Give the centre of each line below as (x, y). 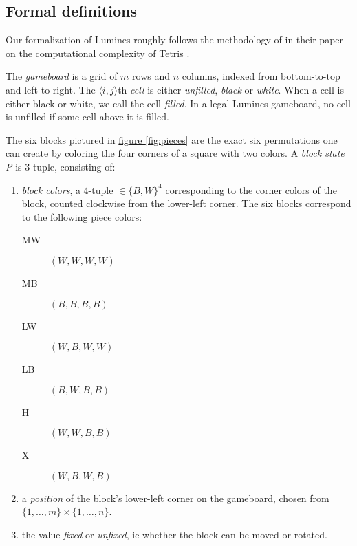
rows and (151, 76)
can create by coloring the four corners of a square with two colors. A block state (175, 153)
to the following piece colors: (82, 216)
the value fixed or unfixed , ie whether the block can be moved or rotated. (174, 535)
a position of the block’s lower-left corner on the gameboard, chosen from (175, 498)
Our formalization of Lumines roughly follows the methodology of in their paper (175, 40)
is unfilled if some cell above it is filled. (87, 117)
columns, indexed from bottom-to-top (261, 76)
